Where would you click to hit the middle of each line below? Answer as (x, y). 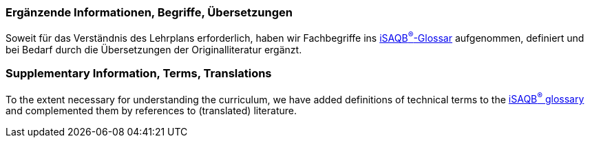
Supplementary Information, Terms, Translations (139, 74)
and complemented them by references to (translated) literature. (151, 111)
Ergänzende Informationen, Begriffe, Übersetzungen (149, 12)
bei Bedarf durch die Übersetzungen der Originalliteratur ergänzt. (154, 50)
